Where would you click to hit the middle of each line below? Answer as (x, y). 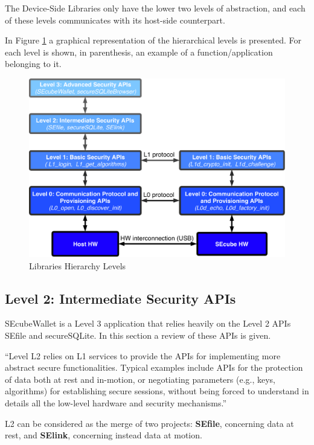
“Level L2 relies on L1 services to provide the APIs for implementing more (143, 355)
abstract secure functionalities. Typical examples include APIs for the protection (154, 367)
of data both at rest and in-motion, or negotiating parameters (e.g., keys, (140, 379)
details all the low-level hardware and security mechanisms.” (116, 402)
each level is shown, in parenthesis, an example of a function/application (139, 52)
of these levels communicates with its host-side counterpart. (115, 20)
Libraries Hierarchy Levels (78, 265)
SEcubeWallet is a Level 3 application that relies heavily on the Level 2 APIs (148, 323)
